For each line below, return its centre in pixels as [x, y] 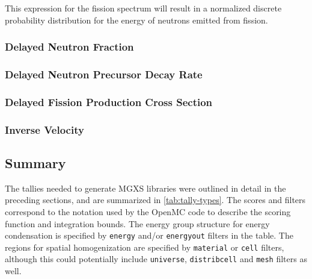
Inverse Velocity [44, 129]
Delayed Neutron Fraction [69, 47]
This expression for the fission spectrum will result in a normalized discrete [143, 8]
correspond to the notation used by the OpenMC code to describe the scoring [148, 211]
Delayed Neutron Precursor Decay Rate [104, 74]
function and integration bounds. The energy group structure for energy [137, 223]
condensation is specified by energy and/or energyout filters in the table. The [149, 235]
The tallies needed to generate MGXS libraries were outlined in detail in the [145, 188]
